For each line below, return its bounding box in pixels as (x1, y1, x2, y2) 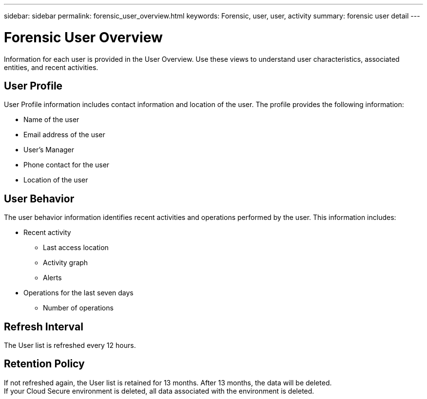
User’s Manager (23, 145, 75, 154)
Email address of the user (23, 130, 105, 139)
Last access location (43, 243, 109, 252)
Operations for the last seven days (23, 289, 134, 297)
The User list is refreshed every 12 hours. (4, 341, 136, 350)
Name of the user (23, 115, 79, 124)
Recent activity (23, 228, 71, 237)
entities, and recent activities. (4, 63, 98, 72)
